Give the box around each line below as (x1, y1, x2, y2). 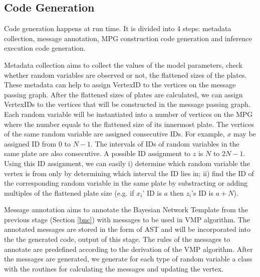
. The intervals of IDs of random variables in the (91, 138, 239, 149)
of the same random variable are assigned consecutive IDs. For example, (4, 128, 225, 139)
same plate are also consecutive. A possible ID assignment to (4, 148, 191, 159)
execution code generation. (4, 43, 86, 53)
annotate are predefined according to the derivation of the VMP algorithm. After (4, 243, 253, 254)
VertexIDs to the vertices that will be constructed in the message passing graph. (4, 99, 250, 109)
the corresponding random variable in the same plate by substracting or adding (4, 178, 247, 188)
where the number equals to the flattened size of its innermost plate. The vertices (4, 118, 254, 129)
